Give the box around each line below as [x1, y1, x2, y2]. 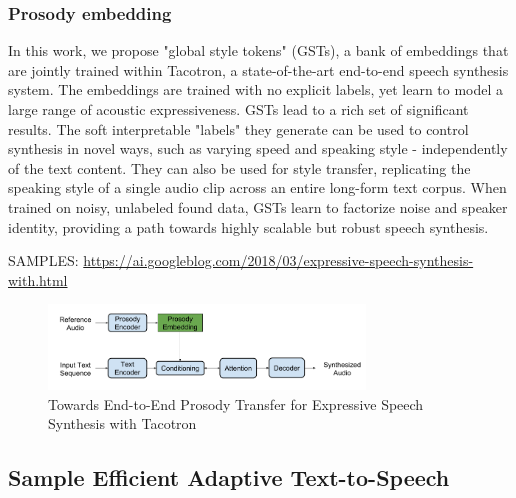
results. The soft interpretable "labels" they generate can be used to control [8, 118, 469, 139]
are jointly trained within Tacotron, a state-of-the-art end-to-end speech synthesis [8, 59, 509, 80]
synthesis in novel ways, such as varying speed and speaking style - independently [8, 138, 508, 159]
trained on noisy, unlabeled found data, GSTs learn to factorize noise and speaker [8, 196, 508, 217]
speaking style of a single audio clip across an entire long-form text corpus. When [8, 177, 507, 198]
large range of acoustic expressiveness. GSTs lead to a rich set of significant [8, 99, 469, 119]
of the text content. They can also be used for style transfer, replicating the [8, 157, 471, 178]
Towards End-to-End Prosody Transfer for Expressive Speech [48, 393, 424, 414]
